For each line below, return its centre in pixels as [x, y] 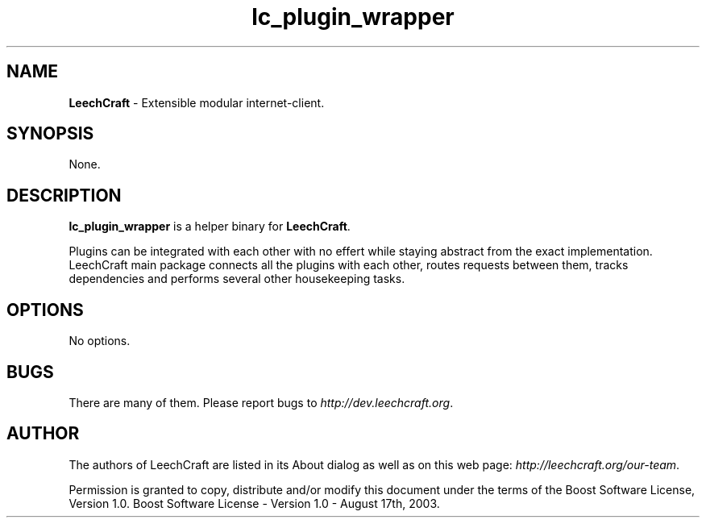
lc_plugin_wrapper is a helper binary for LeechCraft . [210, 227]
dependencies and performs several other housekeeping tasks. [237, 279]
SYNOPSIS [50, 134]
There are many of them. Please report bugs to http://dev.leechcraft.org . [261, 402]
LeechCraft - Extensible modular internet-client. [197, 102]
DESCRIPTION [64, 195]
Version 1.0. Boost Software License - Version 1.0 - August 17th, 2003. [254, 503]
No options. [100, 341]
